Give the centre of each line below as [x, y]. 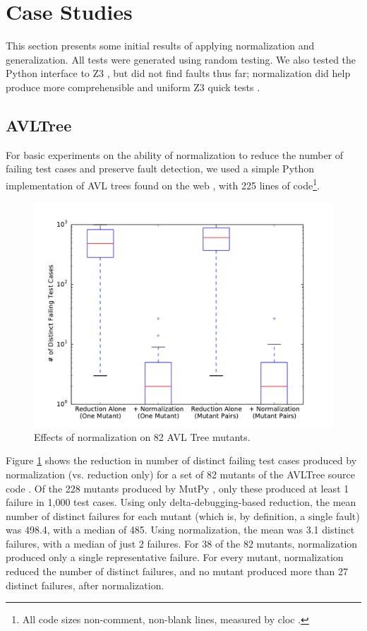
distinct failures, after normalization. [85, 585]
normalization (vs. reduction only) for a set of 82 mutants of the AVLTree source [180, 474]
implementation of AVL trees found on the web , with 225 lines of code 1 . [163, 184]
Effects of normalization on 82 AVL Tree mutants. [142, 436]
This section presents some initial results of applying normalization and [160, 46]
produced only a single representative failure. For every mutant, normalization [175, 557]
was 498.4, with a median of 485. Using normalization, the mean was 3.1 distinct [180, 530]
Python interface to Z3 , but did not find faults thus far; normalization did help [178, 73]
